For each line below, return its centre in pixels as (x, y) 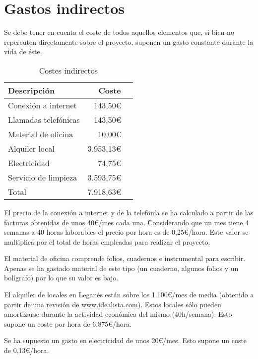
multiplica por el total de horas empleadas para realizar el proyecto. (107, 241)
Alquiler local (31, 148)
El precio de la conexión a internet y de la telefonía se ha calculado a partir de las (129, 212)
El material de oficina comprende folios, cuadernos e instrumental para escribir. (125, 258)
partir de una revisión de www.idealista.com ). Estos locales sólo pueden (113, 304)
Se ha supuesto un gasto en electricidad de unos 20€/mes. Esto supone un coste (126, 340)
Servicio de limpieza (43, 177)
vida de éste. (23, 51)
